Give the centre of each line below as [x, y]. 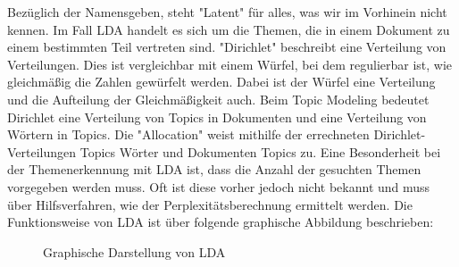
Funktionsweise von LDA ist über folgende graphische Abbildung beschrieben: [221, 222]
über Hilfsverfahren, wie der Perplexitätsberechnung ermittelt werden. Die [210, 204]
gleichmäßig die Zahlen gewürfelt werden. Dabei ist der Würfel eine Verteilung [221, 82]
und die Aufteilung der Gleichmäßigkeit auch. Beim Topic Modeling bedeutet [218, 99]
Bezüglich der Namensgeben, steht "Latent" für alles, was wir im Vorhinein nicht [227, 12]
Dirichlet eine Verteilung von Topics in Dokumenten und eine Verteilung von [217, 117]
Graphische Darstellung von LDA [134, 251]
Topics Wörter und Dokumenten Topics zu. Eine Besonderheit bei [260, 151]
